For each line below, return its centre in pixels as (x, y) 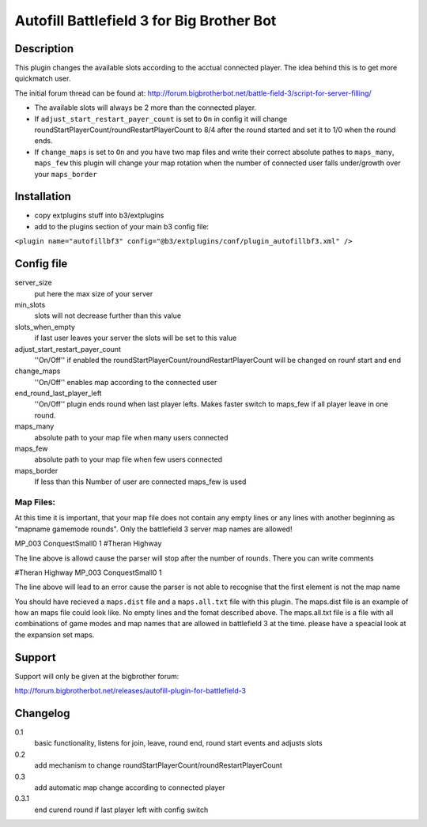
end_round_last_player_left (58, 393)
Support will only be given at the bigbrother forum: (97, 676)
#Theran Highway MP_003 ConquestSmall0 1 (88, 572)
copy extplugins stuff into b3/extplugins (99, 215)
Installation (43, 196)
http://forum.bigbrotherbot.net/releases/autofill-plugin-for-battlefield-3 (130, 691)
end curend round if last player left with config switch (121, 810)
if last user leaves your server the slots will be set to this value (136, 338)
